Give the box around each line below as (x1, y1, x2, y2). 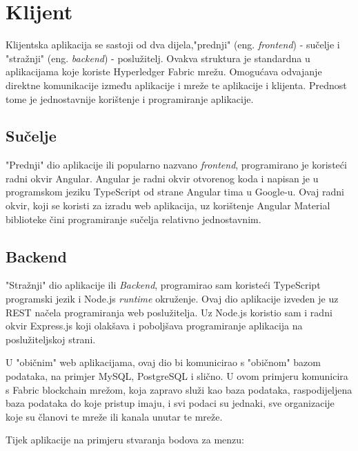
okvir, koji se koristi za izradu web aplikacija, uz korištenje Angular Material (6, 198, 330, 213)
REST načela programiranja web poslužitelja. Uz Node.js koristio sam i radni (6, 305, 332, 319)
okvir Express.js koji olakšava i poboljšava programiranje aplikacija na (6, 318, 303, 333)
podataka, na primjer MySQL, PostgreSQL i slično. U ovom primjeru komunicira (6, 369, 348, 383)
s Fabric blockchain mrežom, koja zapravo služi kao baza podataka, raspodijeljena (6, 382, 352, 396)
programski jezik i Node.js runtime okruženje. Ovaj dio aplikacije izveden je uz (6, 291, 339, 306)
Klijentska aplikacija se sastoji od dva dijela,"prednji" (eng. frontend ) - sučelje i (6, 37, 340, 52)
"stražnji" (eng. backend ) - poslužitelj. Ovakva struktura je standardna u (6, 50, 310, 65)
